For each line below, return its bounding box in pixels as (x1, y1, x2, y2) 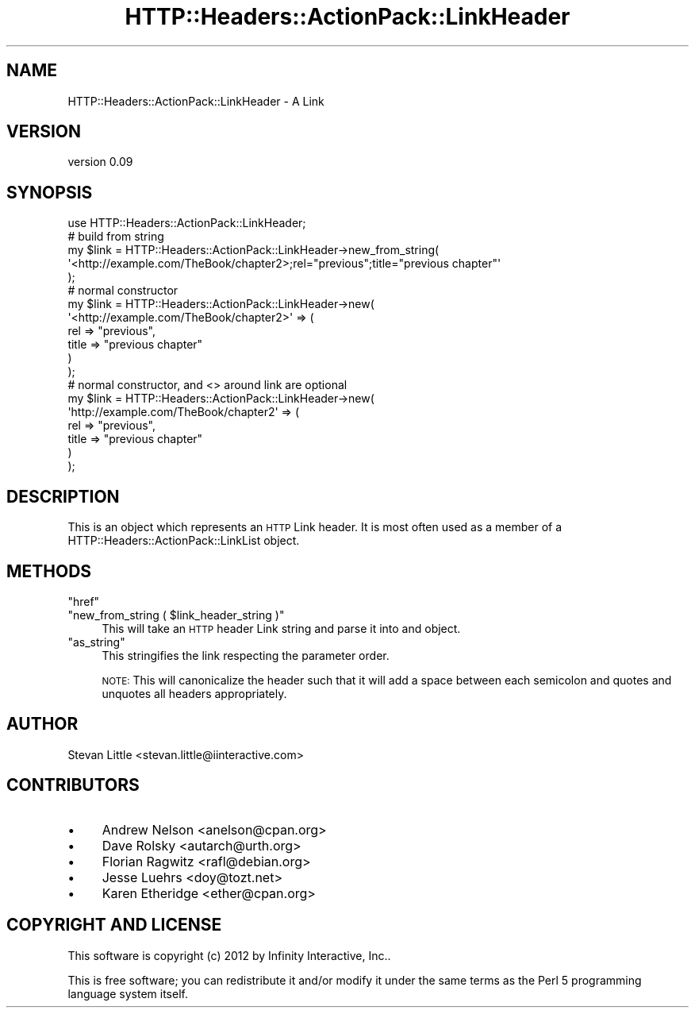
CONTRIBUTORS (6, 775, 140, 796)
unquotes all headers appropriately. (102, 686, 287, 700)
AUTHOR (6, 714, 79, 734)
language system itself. (67, 986, 188, 1001)
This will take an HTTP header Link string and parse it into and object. (102, 621, 461, 635)
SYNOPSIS (6, 182, 93, 202)
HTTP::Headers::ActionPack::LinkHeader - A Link (67, 94, 324, 108)
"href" (67, 594, 100, 608)
